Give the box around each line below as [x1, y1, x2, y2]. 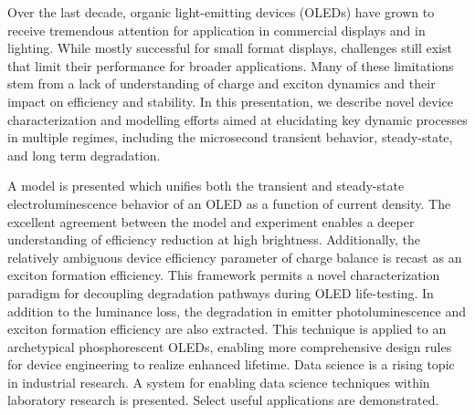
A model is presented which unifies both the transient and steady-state [7, 176, 405, 195]
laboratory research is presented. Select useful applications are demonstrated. [7, 390, 439, 410]
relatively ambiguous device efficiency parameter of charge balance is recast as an [7, 247, 462, 266]
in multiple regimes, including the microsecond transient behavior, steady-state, [7, 128, 453, 147]
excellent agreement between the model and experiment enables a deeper [7, 212, 415, 231]
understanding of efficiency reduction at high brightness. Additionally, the [7, 230, 420, 249]
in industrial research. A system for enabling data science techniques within [7, 372, 430, 391]
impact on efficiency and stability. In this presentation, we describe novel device [7, 91, 454, 110]
